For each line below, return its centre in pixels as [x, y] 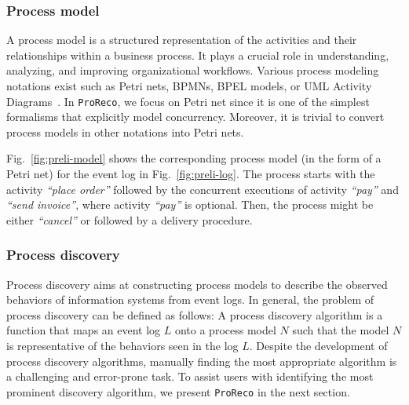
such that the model [341, 330]
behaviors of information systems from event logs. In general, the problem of [190, 299]
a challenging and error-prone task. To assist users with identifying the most [190, 376]
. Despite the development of [318, 345]
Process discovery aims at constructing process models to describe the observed [197, 284]
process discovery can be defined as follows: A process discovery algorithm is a [195, 314]
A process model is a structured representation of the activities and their [182, 40]
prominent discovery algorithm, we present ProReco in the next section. [178, 391]
